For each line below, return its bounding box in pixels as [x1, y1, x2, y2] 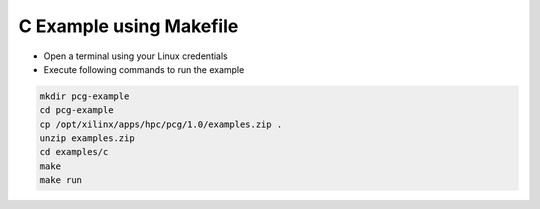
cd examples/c [39, 146, 109, 158]
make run [39, 175, 83, 186]
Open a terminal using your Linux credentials [43, 50, 229, 62]
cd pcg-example [39, 105, 114, 116]
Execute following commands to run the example [43, 63, 245, 75]
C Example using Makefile [18, 15, 239, 37]
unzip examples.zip [39, 133, 135, 144]
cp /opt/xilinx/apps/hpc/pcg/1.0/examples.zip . [39, 118, 283, 130]
